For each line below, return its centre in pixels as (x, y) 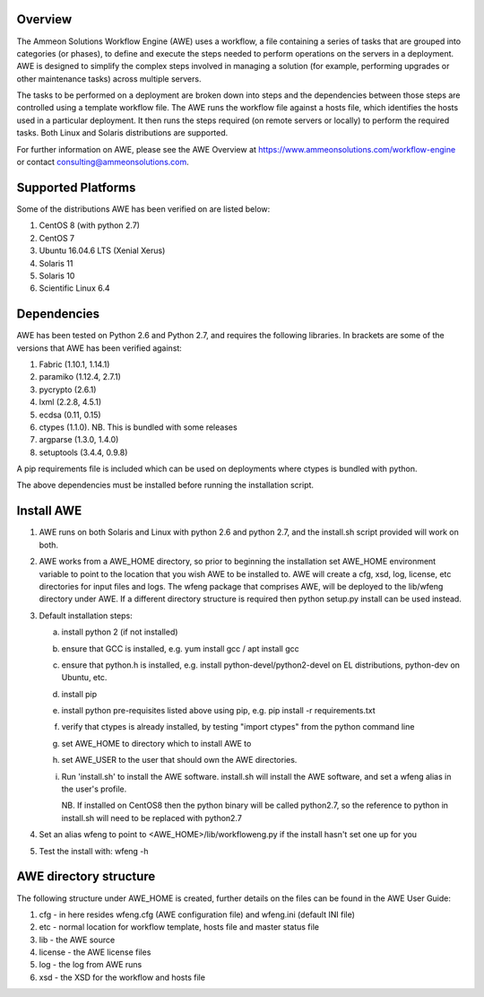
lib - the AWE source (77, 940)
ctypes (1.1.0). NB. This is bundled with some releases (138, 427)
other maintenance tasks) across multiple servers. (109, 79)
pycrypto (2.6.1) (68, 389)
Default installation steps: (86, 616)
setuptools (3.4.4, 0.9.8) (83, 452)
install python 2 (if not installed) (120, 632)
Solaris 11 (56, 263)
